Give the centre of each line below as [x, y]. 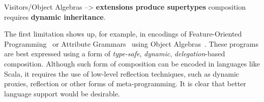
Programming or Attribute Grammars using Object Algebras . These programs [131, 43]
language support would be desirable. [62, 93]
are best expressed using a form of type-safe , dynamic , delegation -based [115, 54]
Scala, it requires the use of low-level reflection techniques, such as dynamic [122, 73]
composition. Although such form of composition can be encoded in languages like [132, 63]
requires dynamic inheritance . [55, 16]
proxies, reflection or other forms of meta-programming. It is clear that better [125, 83]
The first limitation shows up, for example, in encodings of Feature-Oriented [123, 34]
